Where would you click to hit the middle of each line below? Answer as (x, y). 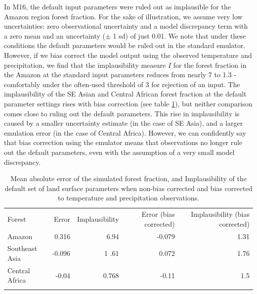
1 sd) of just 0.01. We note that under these (179, 35)
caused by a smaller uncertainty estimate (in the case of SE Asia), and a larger (124, 123)
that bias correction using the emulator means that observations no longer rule (123, 142)
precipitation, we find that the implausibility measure (85, 65)
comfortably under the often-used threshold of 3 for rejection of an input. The (122, 84)
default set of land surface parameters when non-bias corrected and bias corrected (128, 188)
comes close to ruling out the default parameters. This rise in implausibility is (122, 113)
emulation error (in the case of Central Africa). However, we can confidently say (125, 132)
